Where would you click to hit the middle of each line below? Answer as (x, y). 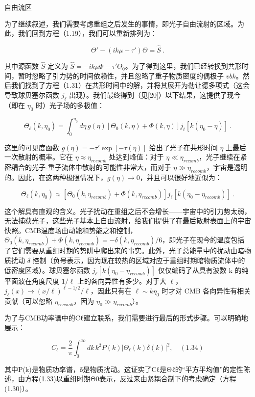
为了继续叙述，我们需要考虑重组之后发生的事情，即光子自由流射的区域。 (121, 23)
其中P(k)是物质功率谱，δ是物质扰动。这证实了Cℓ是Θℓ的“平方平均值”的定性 (124, 369)
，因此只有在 (111, 290)
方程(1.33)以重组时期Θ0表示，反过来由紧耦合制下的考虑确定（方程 (130, 379)
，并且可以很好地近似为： (181, 177)
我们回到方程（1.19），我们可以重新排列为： (87, 33)
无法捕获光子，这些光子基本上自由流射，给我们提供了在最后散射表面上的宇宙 (128, 221)
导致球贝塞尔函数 (32, 95)
